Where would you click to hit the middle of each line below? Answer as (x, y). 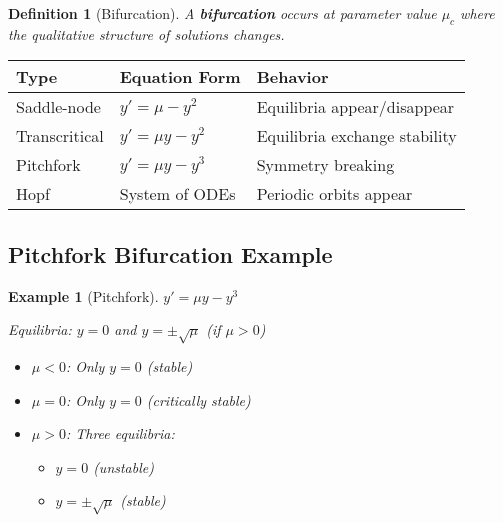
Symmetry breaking (325, 165)
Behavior (292, 77)
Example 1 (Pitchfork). (83, 295)
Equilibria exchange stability (356, 136)
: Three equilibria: (120, 433)
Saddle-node (58, 107)
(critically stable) (198, 399)
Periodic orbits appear (334, 194)
